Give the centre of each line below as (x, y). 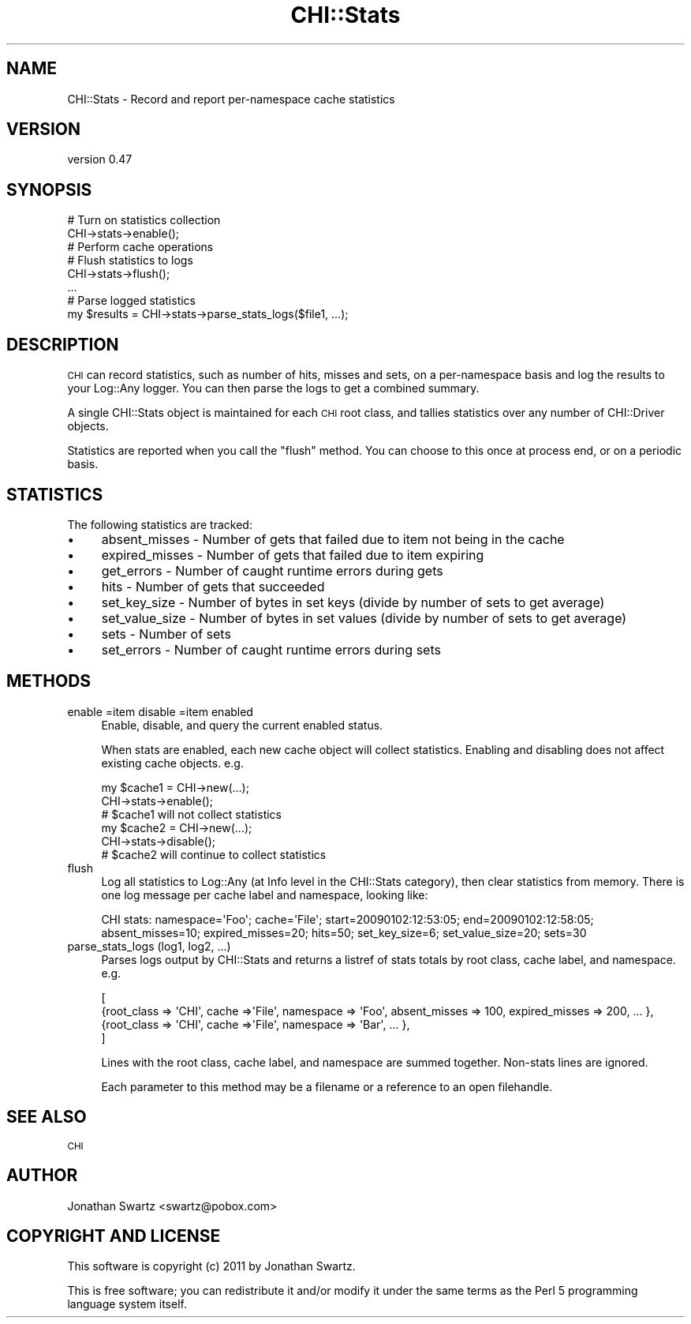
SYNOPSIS (49, 189)
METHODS (49, 681)
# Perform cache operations (140, 247)
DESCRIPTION (63, 344)
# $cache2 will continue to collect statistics (214, 854)
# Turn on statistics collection (144, 220)
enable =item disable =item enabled (160, 711)
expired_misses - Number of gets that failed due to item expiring (293, 555)
